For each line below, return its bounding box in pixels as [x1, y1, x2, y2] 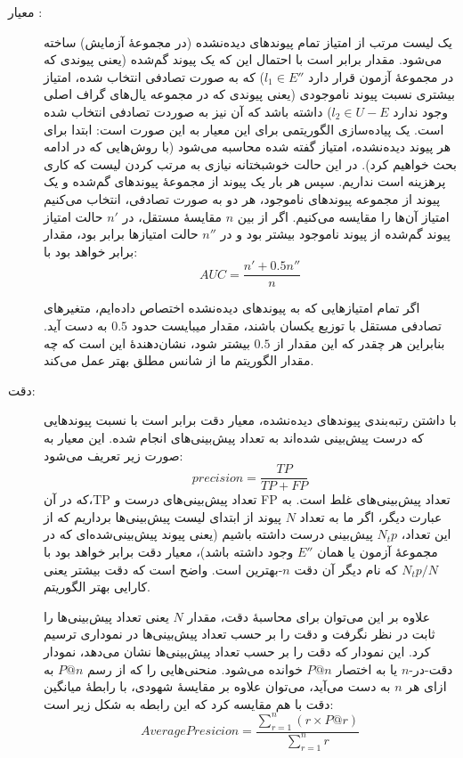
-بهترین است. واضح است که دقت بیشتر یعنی [44, 559, 283, 578]
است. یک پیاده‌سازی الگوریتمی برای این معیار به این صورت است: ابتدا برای [44, 119, 444, 138]
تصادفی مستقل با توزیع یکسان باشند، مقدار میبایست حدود [131, 315, 442, 334]
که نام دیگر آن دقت [294, 559, 398, 578]
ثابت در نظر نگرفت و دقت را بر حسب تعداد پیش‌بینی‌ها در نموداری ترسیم [44, 624, 435, 643]
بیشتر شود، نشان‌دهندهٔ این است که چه [44, 333, 250, 352]
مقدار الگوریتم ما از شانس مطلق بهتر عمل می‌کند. [44, 351, 314, 370]
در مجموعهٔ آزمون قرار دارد [308, 67, 454, 86]
